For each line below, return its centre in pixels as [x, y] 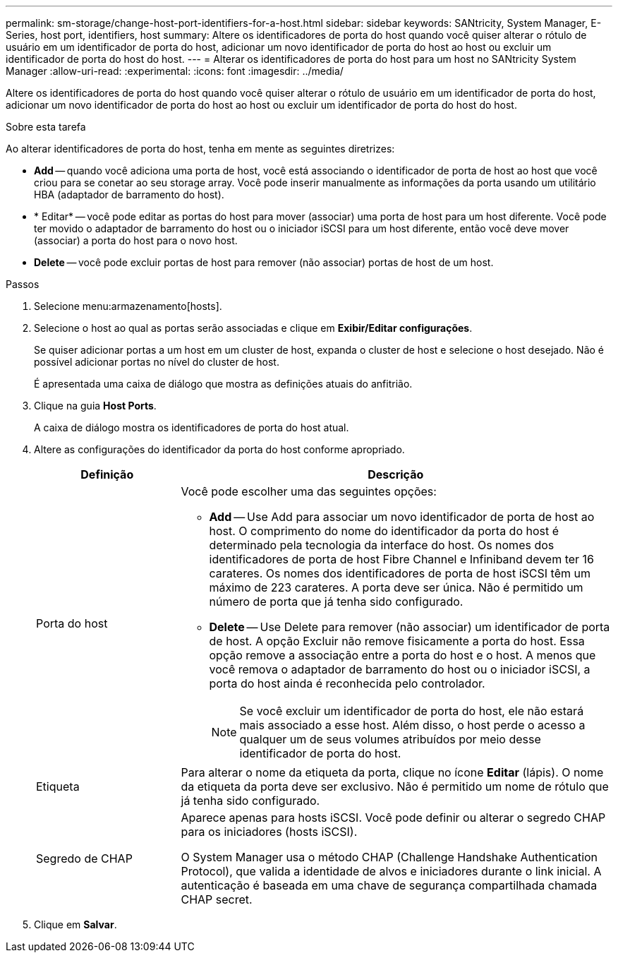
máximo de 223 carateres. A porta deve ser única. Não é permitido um [396, 587]
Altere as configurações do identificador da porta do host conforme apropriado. [219, 449]
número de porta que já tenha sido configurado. [336, 601]
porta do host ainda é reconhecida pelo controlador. [347, 683]
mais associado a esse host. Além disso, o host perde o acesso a [412, 725]
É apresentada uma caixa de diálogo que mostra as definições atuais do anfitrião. [223, 384]
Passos [23, 284]
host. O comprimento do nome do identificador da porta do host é [384, 531]
